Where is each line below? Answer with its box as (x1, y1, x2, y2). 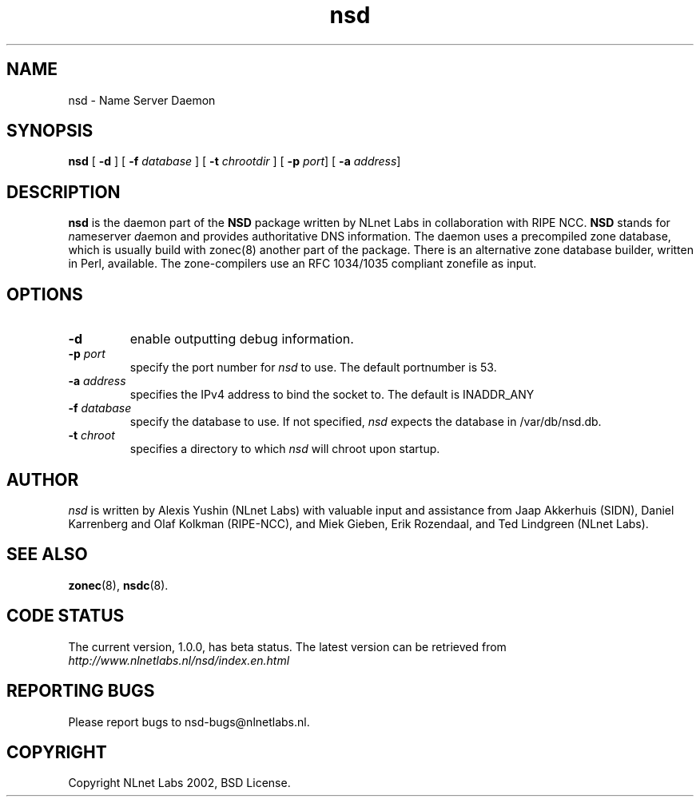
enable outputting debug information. (129, 331, 354, 348)
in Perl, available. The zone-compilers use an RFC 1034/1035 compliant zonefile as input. (68, 256, 537, 271)
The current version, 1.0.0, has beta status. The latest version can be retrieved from (68, 639, 507, 654)
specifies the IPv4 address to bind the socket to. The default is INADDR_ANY (129, 388, 535, 402)
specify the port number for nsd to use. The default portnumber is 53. (129, 360, 497, 375)
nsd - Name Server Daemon (68, 93, 216, 107)
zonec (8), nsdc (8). (68, 578, 169, 592)
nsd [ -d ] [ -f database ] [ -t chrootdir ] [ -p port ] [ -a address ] (68, 154, 401, 169)
